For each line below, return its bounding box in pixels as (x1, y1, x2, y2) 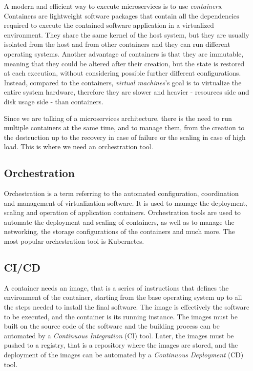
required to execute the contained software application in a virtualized (4, 20, 214, 30)
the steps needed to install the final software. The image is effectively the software (4, 302, 250, 312)
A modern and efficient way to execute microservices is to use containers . (4, 1, 223, 11)
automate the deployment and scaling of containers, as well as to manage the (4, 216, 234, 227)
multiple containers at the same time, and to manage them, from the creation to (4, 122, 245, 133)
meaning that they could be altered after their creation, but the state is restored (4, 58, 245, 68)
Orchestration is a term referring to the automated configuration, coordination (4, 188, 239, 198)
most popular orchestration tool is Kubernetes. (4, 236, 144, 246)
